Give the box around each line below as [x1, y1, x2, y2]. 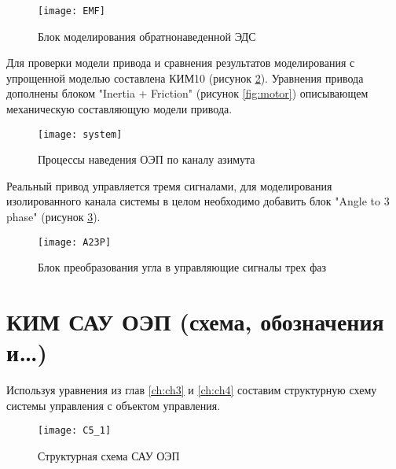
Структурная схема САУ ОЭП [38, 448, 180, 464]
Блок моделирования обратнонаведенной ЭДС [38, 28, 256, 44]
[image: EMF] [38, 6, 105, 17]
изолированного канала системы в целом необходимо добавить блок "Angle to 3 [6, 193, 390, 209]
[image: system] [38, 128, 123, 140]
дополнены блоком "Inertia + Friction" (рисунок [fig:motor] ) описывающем [6, 85, 368, 102]
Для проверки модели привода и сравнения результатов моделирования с [6, 54, 355, 71]
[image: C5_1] [38, 425, 112, 437]
